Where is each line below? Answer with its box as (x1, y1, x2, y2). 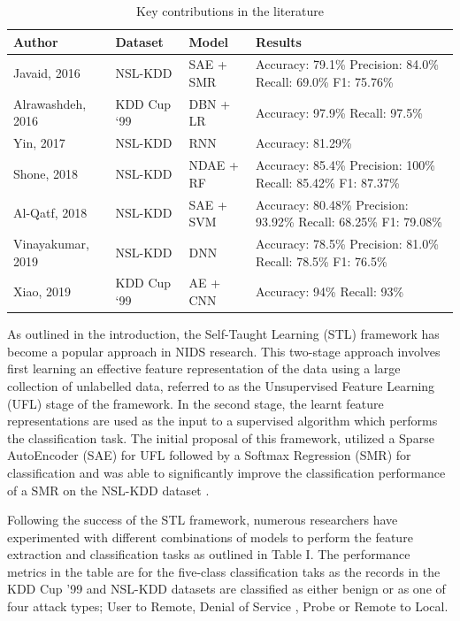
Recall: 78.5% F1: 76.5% (256, 251, 387, 270)
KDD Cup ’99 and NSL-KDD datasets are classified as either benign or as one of (7, 579, 446, 598)
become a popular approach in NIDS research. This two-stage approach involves (7, 341, 441, 360)
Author (13, 32, 58, 50)
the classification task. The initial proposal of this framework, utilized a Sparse (7, 428, 434, 447)
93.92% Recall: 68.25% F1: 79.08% (256, 212, 442, 231)
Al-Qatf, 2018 (13, 203, 88, 222)
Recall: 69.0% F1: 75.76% (256, 73, 394, 91)
